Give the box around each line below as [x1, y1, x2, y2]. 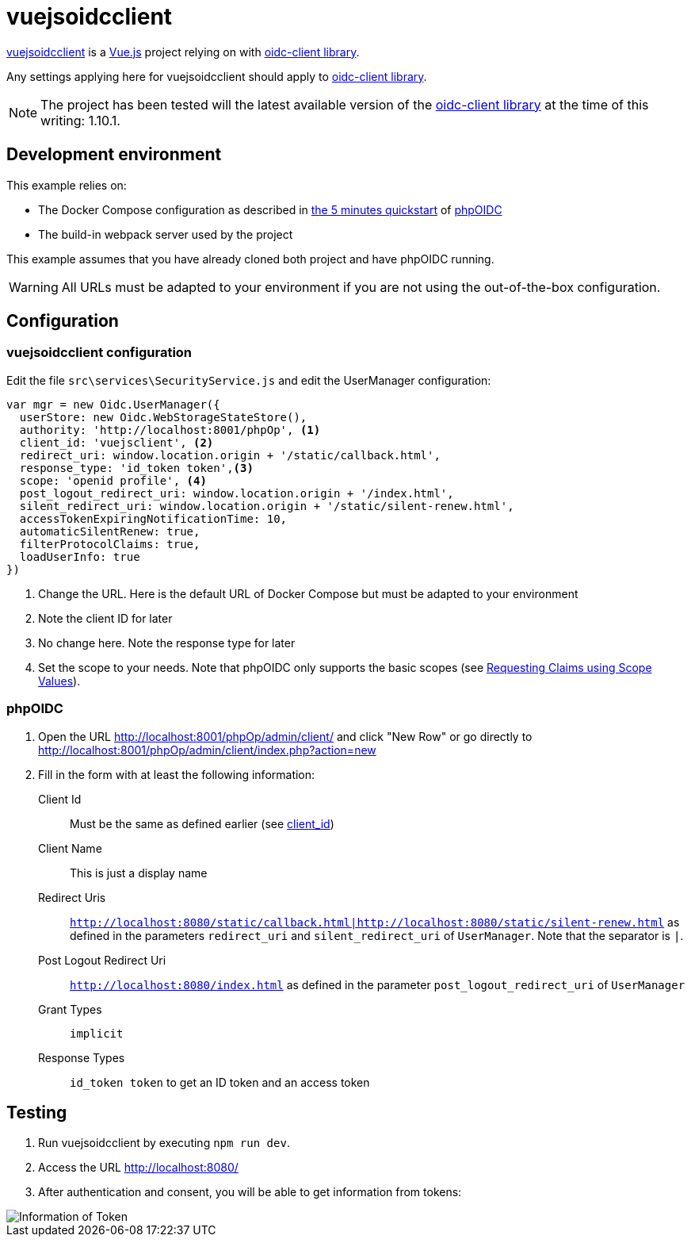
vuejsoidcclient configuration [6, 344, 193, 361]
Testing [6, 1102, 67, 1122]
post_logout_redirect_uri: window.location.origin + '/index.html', [19, 486, 454, 500]
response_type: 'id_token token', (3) [19, 461, 254, 474]
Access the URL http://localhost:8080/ [38, 1161, 239, 1175]
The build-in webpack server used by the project [38, 227, 293, 241]
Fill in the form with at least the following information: [38, 767, 315, 781]
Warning [9, 278, 59, 295]
